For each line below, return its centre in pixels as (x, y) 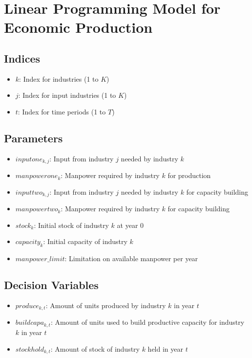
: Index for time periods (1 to (62, 111)
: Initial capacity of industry (85, 241)
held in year (165, 348)
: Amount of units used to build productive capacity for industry (147, 322)
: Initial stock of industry (71, 225)
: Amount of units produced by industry (106, 305)
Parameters (33, 138)
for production (189, 175)
